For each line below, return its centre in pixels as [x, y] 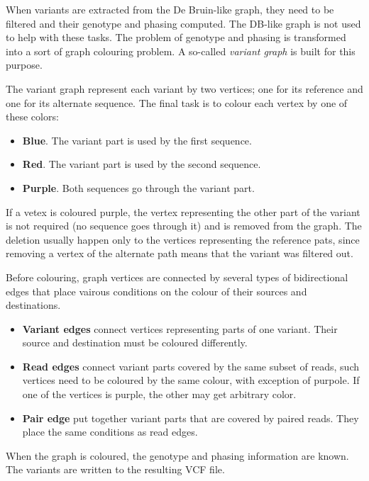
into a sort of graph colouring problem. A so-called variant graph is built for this [181, 51]
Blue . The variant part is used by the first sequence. [137, 140]
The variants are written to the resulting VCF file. [115, 469]
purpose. [24, 65]
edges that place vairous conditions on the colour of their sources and [156, 291]
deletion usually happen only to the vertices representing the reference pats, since [183, 239]
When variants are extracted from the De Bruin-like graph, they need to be [170, 9]
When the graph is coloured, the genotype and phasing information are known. [177, 455]
